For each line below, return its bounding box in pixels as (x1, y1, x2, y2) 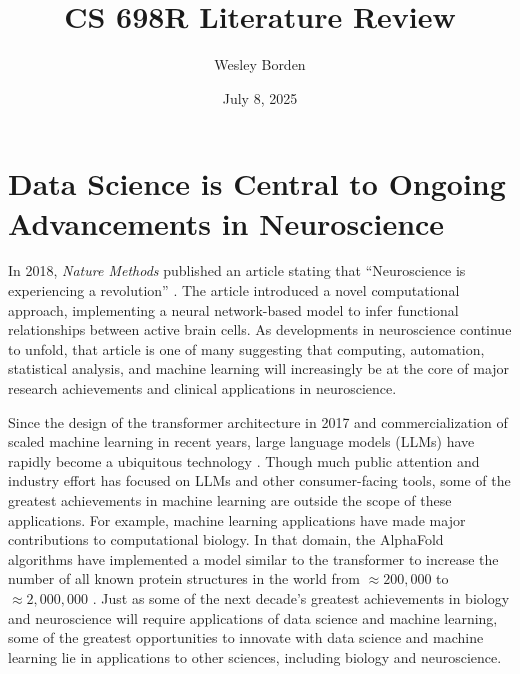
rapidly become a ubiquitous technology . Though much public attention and (8, 450, 480, 471)
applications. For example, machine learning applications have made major (8, 509, 466, 530)
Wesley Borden (214, 54, 306, 75)
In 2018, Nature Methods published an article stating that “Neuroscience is (8, 260, 466, 281)
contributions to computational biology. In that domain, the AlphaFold (8, 529, 444, 550)
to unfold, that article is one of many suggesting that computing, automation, (8, 338, 485, 359)
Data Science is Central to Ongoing (8, 163, 506, 204)
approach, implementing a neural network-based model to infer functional (8, 299, 459, 320)
